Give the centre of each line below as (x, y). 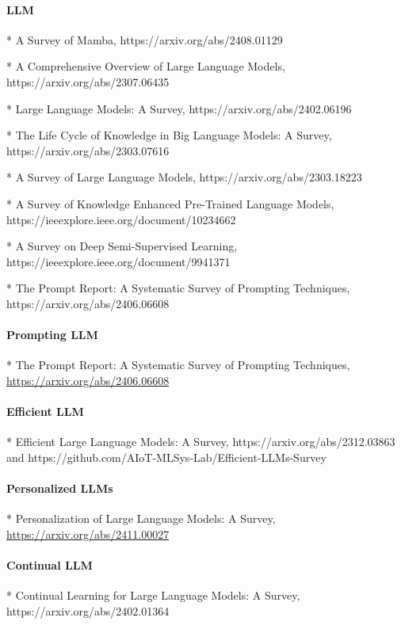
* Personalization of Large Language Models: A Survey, (141, 518)
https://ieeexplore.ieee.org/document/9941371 (118, 261)
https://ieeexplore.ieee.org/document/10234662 (121, 219)
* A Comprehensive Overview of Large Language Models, (146, 66)
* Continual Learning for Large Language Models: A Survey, (153, 595)
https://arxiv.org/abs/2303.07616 (88, 150)
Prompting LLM (52, 335)
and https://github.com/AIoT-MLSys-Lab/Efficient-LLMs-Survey (166, 457)
